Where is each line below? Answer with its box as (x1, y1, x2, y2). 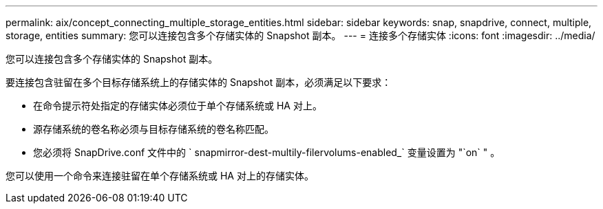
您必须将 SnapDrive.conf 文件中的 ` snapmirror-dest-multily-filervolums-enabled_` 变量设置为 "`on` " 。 (33, 146, 500, 158)
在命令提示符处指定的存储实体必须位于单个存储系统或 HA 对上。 (33, 100, 322, 111)
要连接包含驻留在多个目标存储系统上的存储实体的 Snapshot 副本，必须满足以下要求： (6, 76, 392, 88)
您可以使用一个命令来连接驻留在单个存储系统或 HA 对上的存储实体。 (6, 170, 314, 181)
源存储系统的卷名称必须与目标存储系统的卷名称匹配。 (33, 123, 274, 135)
